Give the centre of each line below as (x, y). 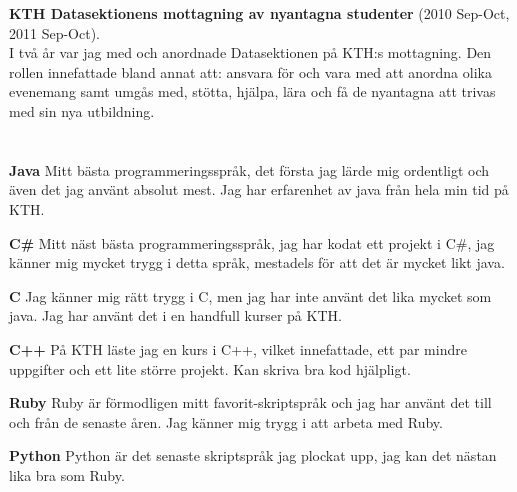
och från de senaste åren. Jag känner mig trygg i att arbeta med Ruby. (226, 421)
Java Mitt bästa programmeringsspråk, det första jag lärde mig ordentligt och (249, 169)
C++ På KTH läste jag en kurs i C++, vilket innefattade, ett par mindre (238, 348)
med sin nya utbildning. (82, 110)
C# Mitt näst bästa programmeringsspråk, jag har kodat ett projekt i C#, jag (252, 242)
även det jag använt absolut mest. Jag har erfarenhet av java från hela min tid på (259, 189)
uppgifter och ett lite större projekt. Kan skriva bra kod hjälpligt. (210, 368)
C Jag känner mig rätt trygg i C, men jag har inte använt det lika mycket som (250, 295)
